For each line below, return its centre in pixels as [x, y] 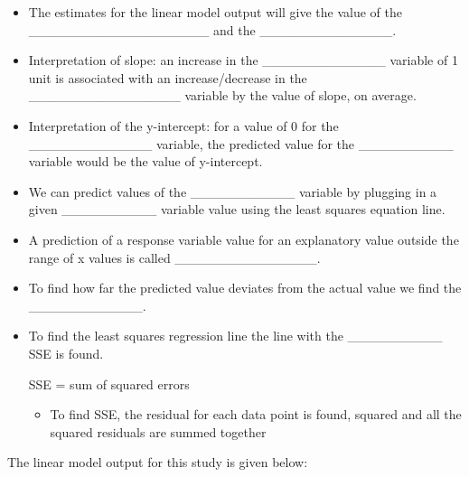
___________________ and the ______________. [212, 29]
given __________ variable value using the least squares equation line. [237, 209]
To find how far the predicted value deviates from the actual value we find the [245, 288]
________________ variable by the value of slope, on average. [222, 95]
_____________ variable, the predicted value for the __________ [241, 143]
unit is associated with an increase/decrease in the [168, 77]
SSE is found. [66, 353]
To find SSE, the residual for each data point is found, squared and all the [256, 414]
